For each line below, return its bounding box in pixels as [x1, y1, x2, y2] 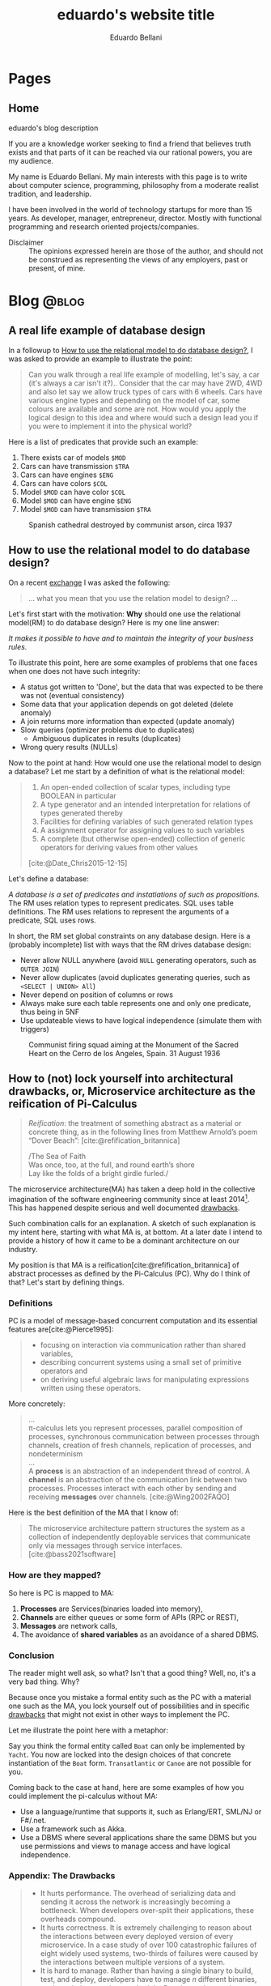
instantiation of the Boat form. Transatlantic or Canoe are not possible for [8, 1758, 252, 1767]
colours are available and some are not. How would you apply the [28, 403, 247, 414]
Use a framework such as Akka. [19, 1824, 127, 1834]
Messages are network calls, [19, 1621, 118, 1630]
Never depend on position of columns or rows [19, 990, 174, 999]
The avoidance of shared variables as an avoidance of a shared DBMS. [19, 1630, 259, 1639]
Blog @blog [8, 292, 85, 309]
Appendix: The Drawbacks [8, 1869, 116, 1881]
